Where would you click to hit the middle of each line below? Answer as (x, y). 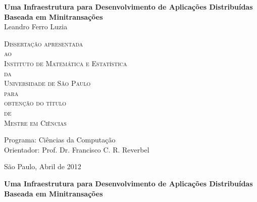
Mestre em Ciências (35, 122)
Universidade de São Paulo (47, 83)
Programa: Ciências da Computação (60, 140)
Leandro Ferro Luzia (36, 27)
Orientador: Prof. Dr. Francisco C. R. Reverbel (77, 149)
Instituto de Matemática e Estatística (66, 63)
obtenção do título (35, 103)
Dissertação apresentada (44, 43)
